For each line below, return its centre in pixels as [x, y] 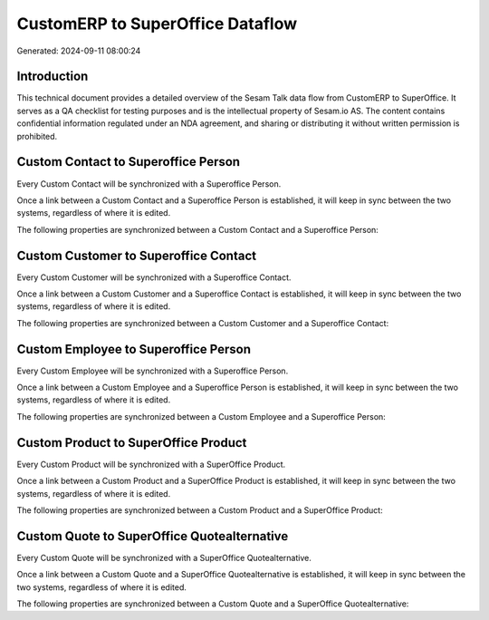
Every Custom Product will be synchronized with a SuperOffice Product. [151, 464]
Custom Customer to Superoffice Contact [137, 255]
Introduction [53, 77]
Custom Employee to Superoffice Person [134, 349]
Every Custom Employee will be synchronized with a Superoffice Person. [153, 371]
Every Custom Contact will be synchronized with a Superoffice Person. [149, 184]
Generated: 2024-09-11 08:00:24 [79, 51]
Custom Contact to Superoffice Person [128, 162]
